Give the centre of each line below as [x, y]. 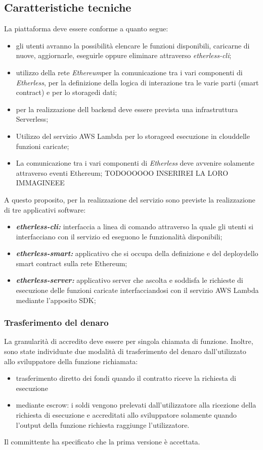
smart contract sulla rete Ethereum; [72, 263]
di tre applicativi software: [45, 209]
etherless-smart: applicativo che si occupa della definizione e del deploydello [137, 253]
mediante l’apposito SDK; [56, 300]
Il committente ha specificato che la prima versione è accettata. [102, 442]
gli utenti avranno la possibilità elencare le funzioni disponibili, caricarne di [133, 45]
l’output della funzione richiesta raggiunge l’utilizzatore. [103, 424]
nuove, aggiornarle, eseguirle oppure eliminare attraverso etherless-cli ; [124, 55]
